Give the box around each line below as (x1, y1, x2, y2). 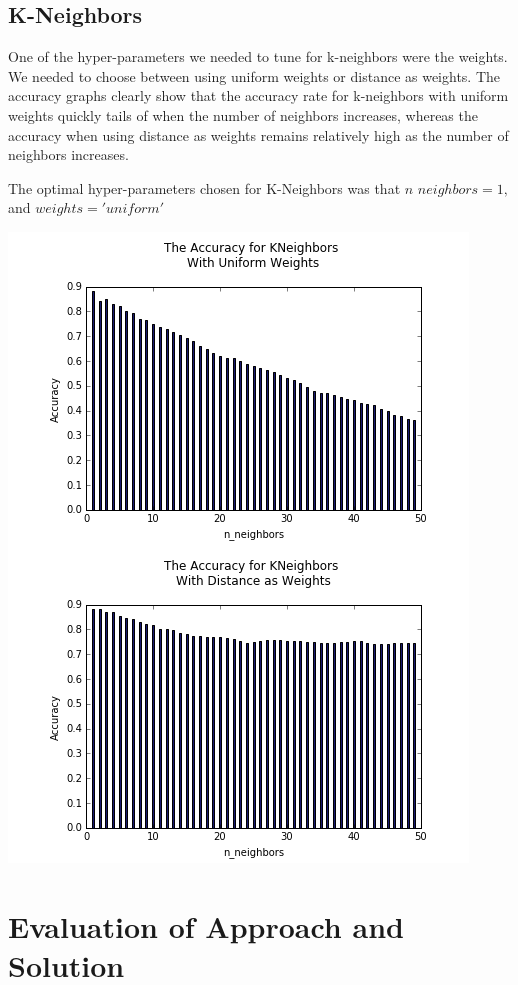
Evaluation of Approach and (8, 905, 404, 946)
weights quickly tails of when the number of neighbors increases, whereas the (8, 104, 478, 125)
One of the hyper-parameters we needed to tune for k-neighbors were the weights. (8, 46, 508, 67)
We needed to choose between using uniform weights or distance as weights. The (8, 65, 501, 86)
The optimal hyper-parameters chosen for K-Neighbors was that (8, 177, 401, 198)
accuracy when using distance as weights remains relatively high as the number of (8, 124, 509, 145)
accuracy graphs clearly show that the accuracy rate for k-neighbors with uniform (8, 85, 509, 106)
